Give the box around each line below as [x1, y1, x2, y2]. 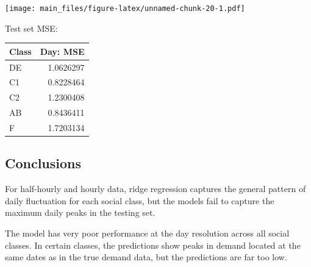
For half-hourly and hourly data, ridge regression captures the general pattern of [5, 182, 306, 195]
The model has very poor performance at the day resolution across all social [5, 227, 290, 240]
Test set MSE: [5, 21, 58, 34]
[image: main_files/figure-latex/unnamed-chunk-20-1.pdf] [5, 4, 245, 13]
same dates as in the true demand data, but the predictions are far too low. [5, 251, 287, 263]
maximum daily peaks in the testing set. [5, 206, 155, 219]
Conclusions [5, 154, 82, 173]
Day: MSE [40, 44, 85, 57]
